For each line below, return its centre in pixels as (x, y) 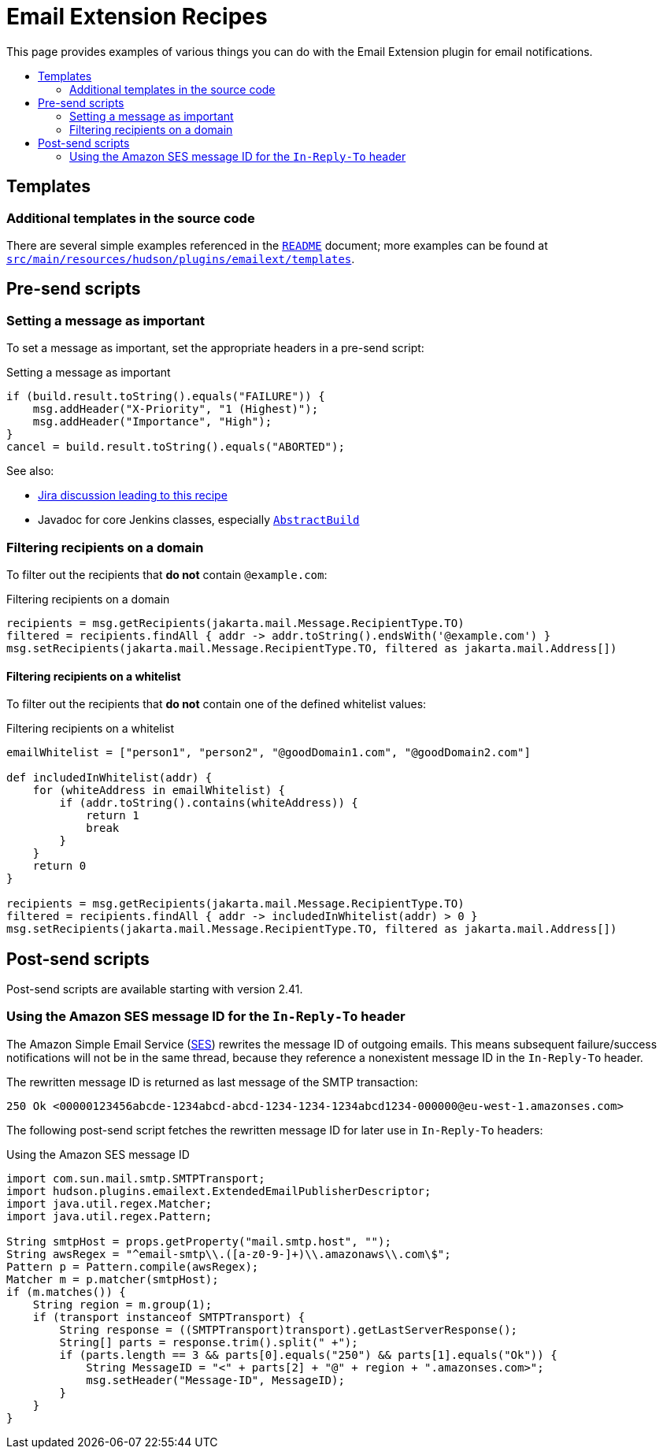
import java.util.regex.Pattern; (109, 1216)
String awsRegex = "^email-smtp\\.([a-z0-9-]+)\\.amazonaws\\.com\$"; (229, 1254)
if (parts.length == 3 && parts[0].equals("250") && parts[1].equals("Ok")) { (308, 1355)
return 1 (113, 816)
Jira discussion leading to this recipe (133, 496)
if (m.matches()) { (66, 1292)
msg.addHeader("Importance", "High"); (152, 422)
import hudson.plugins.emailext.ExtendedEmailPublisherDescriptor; (219, 1191)
